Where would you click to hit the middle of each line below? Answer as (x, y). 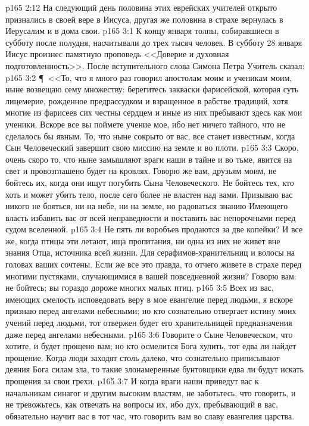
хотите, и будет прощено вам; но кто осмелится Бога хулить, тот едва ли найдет (151, 346)
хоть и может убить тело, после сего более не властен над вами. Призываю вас (149, 194)
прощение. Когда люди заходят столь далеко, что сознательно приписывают (143, 357)
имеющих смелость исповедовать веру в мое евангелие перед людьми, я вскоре (149, 299)
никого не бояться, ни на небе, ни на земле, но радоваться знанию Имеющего (147, 206)
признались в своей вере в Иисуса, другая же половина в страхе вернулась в (144, 19)
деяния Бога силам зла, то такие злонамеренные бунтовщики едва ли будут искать (154, 369)
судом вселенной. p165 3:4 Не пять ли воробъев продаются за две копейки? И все (154, 229)
